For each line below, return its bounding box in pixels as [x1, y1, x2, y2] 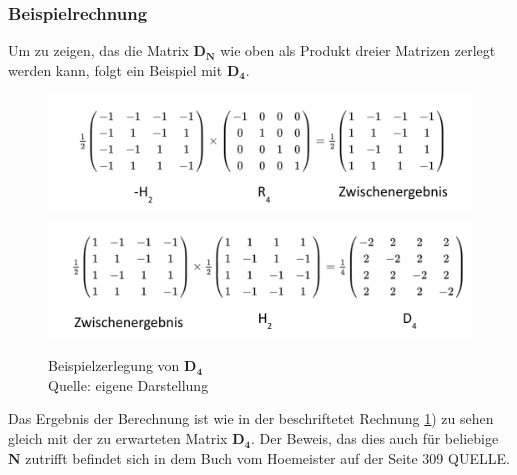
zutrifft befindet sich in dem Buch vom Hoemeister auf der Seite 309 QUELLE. [25, 447, 510, 468]
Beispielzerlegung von [48, 355, 180, 376]
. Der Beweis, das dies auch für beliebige [250, 428, 499, 449]
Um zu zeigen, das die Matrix [8, 40, 189, 61]
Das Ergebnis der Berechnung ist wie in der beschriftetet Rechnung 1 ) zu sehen [8, 408, 494, 429]
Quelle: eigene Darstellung [48, 374, 209, 395]
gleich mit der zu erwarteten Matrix [8, 428, 228, 449]
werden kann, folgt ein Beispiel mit [8, 59, 223, 80]
